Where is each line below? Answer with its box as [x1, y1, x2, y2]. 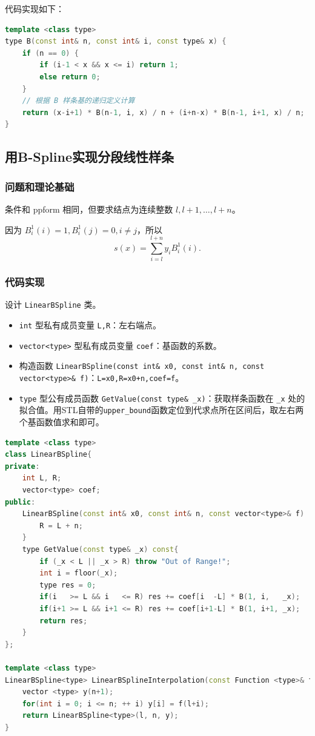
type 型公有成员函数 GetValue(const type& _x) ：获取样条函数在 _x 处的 [19, 391, 305, 404]
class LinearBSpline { [5, 450, 92, 459]
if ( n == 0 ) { [22, 48, 79, 58]
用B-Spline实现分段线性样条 [5, 147, 174, 166]
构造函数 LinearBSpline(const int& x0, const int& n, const [19, 359, 265, 372]
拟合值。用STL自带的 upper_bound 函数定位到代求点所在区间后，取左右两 [19, 403, 304, 416]
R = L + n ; [39, 521, 83, 530]
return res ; [39, 616, 88, 625]
